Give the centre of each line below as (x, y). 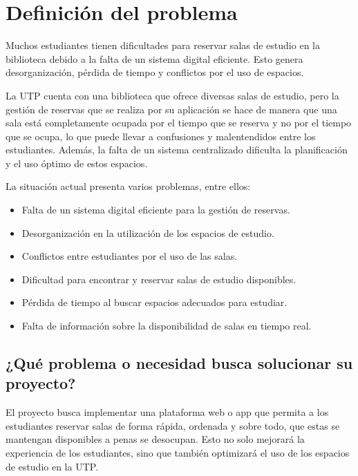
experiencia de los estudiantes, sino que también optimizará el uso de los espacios (178, 453)
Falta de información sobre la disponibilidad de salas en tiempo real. (167, 326)
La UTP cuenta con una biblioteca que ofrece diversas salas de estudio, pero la (172, 95)
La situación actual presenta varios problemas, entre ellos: (128, 186)
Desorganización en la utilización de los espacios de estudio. (148, 232)
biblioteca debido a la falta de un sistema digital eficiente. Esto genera (154, 58)
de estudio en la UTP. (52, 466)
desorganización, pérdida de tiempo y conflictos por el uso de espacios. (155, 72)
